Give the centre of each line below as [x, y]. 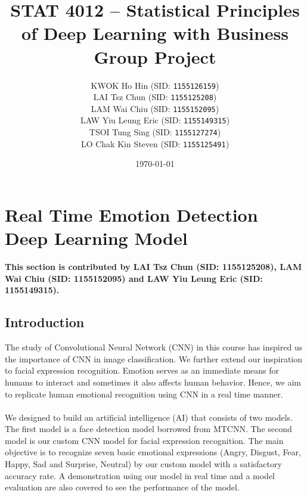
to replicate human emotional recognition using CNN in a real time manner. [144, 394]
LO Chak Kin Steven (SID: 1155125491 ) [155, 143]
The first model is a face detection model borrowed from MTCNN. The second [148, 429]
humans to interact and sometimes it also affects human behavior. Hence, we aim [153, 382]
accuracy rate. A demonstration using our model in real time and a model [140, 475]
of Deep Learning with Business [155, 33]
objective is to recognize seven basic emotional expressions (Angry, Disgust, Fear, [153, 452]
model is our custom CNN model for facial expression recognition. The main [144, 440]
